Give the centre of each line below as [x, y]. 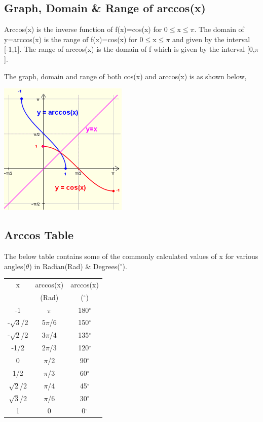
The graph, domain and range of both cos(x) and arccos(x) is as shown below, [125, 76]
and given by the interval [211, 39]
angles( [15, 266]
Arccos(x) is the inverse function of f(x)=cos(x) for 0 [86, 29]
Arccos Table [39, 235]
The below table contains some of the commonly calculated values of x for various [131, 256]
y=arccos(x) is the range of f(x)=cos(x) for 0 [74, 39]
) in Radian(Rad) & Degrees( [74, 266]
